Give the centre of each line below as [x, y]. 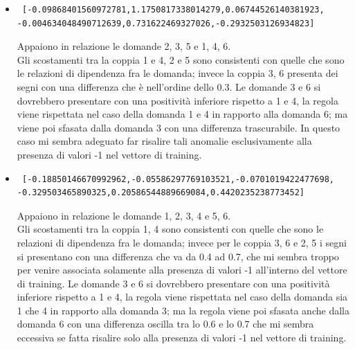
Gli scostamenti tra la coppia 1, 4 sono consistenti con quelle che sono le [170, 229]
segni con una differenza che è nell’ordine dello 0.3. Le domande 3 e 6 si [169, 86]
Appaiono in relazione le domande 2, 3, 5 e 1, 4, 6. [124, 46]
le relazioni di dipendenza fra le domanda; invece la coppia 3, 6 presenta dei [177, 73]
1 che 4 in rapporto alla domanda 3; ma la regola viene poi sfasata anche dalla [183, 310]
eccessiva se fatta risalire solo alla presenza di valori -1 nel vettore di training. [182, 338]
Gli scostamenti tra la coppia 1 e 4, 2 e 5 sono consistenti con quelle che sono [181, 59]
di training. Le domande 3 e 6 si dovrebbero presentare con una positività [173, 283]
